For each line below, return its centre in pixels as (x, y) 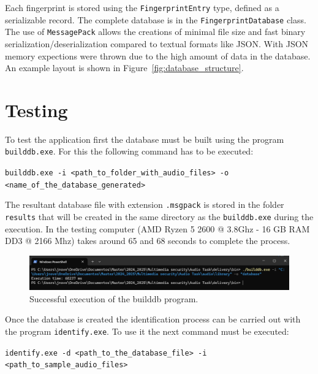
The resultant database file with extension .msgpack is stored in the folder (145, 204)
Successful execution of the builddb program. (114, 298)
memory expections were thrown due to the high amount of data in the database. (158, 55)
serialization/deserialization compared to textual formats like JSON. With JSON (157, 43)
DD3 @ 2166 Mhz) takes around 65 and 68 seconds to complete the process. (148, 241)
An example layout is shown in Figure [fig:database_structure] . (124, 68)
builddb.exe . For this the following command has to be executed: (129, 151)
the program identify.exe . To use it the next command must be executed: (147, 331)
